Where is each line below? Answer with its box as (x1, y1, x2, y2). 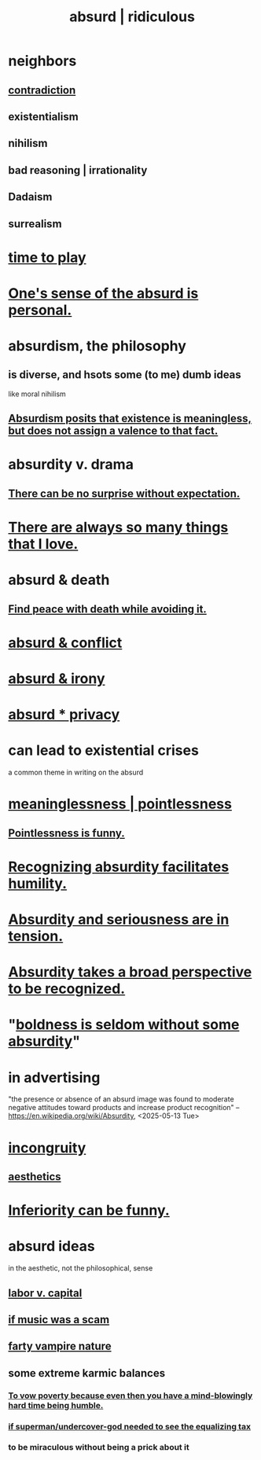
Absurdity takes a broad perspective (8, 963, 252, 981)
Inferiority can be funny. (8, 1201, 171, 1219)
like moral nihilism (8, 389, 67, 399)
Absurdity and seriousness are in (8, 910, 230, 929)
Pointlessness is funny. (8, 826, 126, 840)
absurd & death (8, 571, 110, 589)
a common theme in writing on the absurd (8, 767, 144, 778)
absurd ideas (8, 1238, 96, 1256)
